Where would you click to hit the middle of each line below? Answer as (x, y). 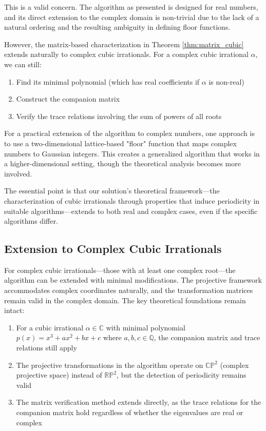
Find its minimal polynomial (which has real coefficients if (108, 81)
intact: (14, 310)
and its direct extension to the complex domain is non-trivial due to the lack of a (132, 17)
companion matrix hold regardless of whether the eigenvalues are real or (130, 412)
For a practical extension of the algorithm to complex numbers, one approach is (129, 133)
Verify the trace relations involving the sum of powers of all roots (119, 116)
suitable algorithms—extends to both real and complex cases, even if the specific (131, 211)
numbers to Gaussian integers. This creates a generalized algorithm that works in (132, 153)
